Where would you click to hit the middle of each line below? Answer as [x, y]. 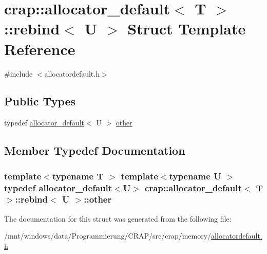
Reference [40, 49]
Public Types [40, 101]
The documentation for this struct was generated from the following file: [118, 218]
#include [18, 73]
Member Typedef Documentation [95, 150]
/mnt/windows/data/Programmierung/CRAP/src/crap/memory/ [108, 236]
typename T [78, 176]
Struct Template [187, 29]
